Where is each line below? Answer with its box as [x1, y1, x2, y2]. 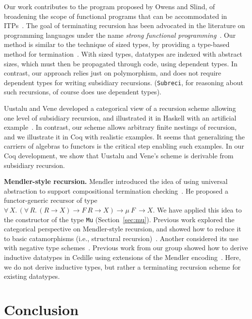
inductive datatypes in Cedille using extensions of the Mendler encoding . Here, [4, 252, 241, 262]
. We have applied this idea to [153, 204, 242, 214]
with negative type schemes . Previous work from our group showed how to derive [4, 243, 248, 253]
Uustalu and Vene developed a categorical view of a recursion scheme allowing [4, 103, 236, 113]
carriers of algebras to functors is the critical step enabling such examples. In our [4, 141, 244, 151]
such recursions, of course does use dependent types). [4, 87, 161, 97]
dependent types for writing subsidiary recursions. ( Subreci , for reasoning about [4, 77, 243, 87]
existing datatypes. [4, 271, 60, 281]
